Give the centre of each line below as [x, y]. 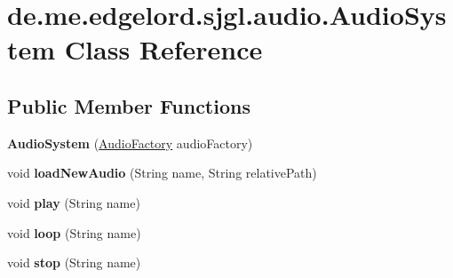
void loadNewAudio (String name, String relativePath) [162, 173]
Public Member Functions [129, 105]
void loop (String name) [74, 232]
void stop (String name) [74, 262]
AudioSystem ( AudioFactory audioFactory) [130, 143]
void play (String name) [74, 202]
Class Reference [163, 49]
